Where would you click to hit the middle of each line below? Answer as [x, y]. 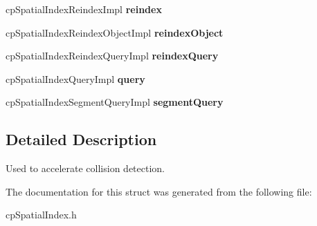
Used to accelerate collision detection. [85, 168]
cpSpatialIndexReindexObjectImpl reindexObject [115, 32]
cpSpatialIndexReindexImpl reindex [84, 9]
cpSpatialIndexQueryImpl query [75, 78]
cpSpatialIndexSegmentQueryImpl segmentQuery [115, 102]
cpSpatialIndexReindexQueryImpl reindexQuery [112, 56]
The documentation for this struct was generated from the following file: [159, 191]
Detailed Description [81, 139]
